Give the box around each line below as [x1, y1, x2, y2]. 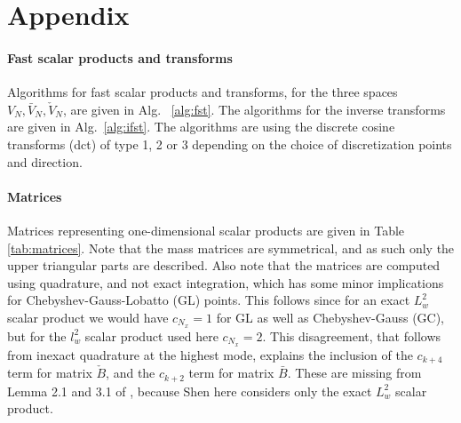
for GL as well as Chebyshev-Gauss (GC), [216, 307, 445, 326]
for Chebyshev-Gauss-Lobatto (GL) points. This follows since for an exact [7, 291, 410, 309]
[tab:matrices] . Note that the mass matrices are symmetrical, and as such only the [7, 238, 455, 257]
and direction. [7, 152, 83, 171]
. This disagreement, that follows [262, 326, 441, 345]
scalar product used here [84, 326, 219, 345]
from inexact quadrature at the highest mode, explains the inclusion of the [7, 345, 413, 363]
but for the [7, 326, 67, 345]
